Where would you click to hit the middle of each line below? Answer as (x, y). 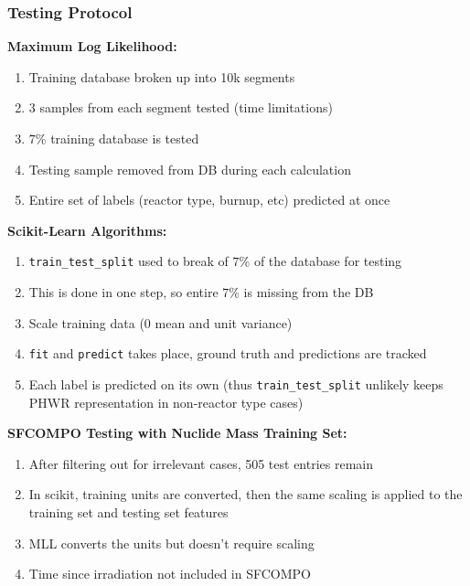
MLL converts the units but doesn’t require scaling (171, 543)
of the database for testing (328, 261)
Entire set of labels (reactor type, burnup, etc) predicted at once (209, 200)
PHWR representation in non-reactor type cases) (166, 402)
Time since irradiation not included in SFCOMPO (170, 574)
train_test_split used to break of (128, 261)
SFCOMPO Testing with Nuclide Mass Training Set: (177, 433)
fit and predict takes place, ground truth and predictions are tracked (228, 353)
